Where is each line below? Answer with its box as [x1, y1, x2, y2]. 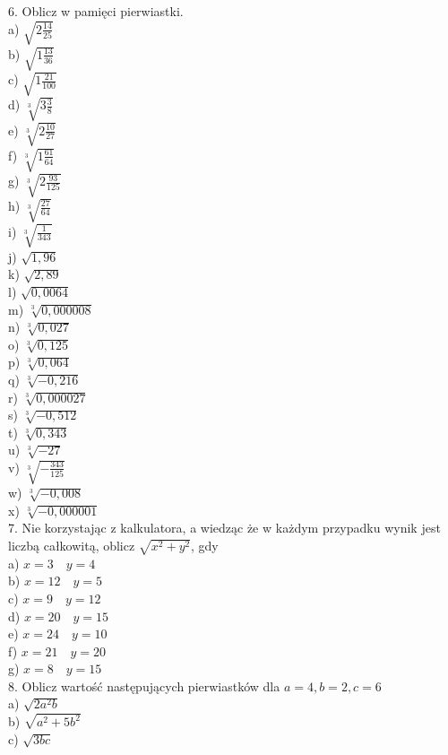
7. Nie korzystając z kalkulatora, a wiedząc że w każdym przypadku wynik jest [8, 518, 441, 537]
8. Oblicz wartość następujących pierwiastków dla [8, 676, 280, 695]
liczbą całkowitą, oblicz [8, 536, 135, 554]
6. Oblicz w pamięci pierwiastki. [8, 2, 184, 20]
